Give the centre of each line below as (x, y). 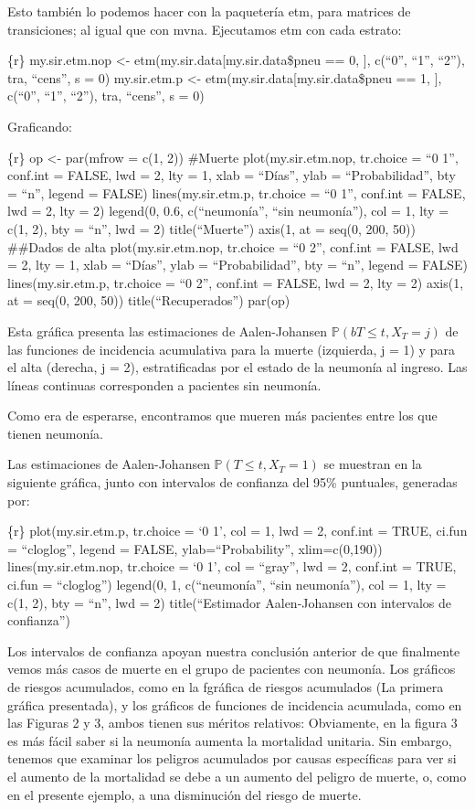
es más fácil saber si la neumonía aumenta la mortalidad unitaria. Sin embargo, (230, 740)
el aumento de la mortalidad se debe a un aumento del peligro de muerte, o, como (237, 776)
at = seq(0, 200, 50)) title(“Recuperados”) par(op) (149, 300)
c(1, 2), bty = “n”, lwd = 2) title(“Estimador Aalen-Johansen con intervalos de (230, 602)
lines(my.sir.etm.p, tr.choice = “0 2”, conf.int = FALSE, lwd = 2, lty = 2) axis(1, (236, 282)
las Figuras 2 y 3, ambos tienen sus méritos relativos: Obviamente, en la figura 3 (232, 723)
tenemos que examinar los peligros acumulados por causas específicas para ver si (232, 758)
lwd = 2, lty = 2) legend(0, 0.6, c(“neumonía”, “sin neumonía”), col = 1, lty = (228, 211)
